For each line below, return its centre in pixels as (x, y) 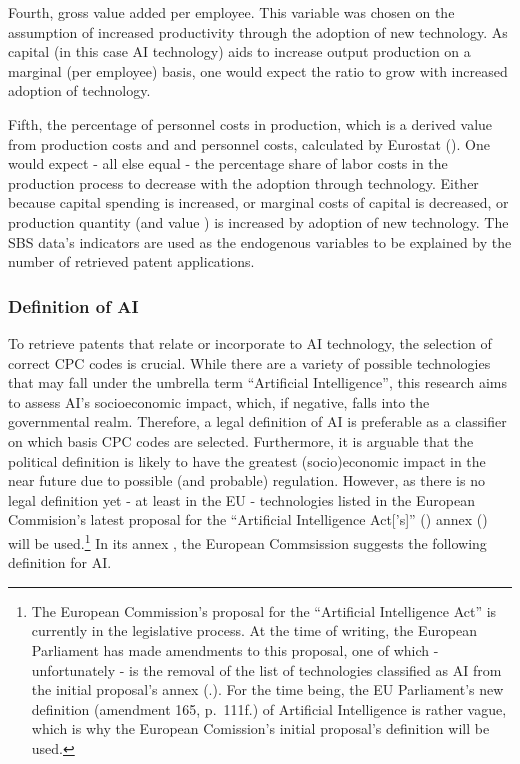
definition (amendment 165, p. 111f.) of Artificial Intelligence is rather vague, (269, 708)
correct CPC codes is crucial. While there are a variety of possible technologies (249, 362)
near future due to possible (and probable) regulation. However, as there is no (246, 480)
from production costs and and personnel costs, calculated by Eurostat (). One (249, 143)
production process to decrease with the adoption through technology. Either (243, 182)
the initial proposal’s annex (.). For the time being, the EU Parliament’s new (267, 689)
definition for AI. (60, 562)
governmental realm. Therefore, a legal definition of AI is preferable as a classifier (257, 421)
